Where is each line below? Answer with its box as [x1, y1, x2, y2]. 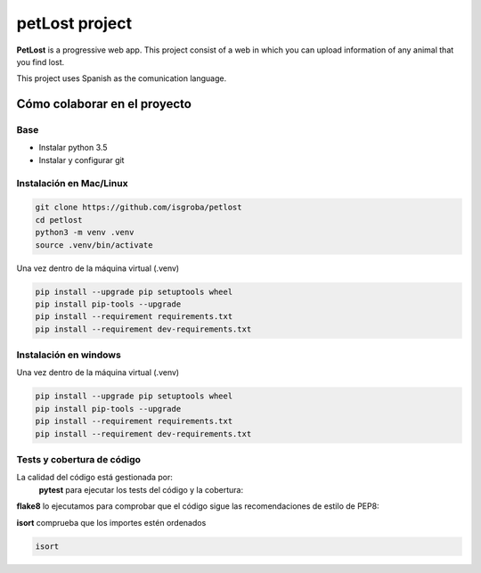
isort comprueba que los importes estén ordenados [16, 517, 207, 528]
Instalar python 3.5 [38, 143, 108, 153]
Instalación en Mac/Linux [16, 176, 128, 189]
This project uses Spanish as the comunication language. [16, 73, 227, 84]
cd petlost [35, 215, 83, 225]
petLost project [16, 13, 133, 33]
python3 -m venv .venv [35, 227, 135, 238]
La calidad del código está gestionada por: [16, 472, 174, 483]
